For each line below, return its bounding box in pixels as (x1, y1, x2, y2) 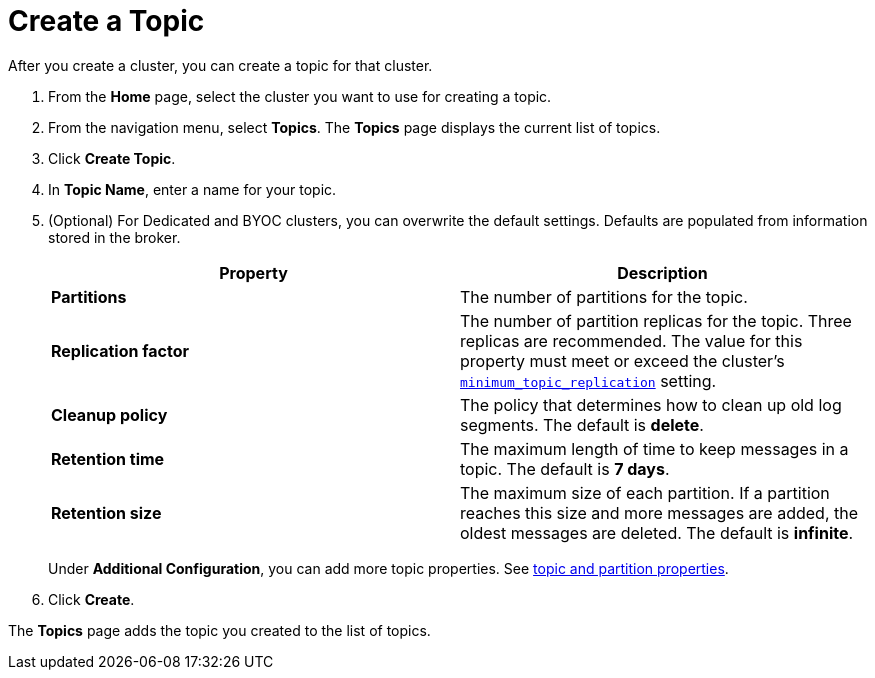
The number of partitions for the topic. (460, 286, 748, 307)
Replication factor (51, 340, 190, 361)
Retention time (51, 448, 165, 469)
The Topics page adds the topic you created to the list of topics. (8, 621, 431, 639)
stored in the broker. (48, 228, 181, 246)
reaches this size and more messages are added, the (460, 502, 859, 523)
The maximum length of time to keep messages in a (460, 438, 849, 459)
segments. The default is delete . (460, 414, 704, 435)
